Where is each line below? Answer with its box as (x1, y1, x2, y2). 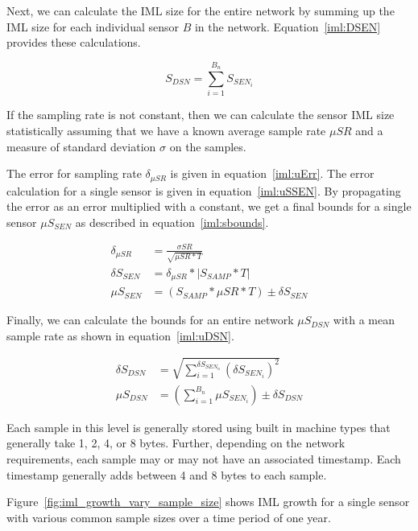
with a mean (333, 311, 395, 328)
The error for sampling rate (6, 165, 142, 182)
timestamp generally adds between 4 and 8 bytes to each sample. (6, 466, 327, 483)
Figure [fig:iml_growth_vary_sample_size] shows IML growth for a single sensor (6, 493, 410, 510)
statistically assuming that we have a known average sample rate (6, 121, 326, 138)
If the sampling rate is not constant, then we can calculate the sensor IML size (6, 106, 395, 123)
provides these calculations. (6, 34, 141, 51)
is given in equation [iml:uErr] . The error (170, 165, 375, 182)
